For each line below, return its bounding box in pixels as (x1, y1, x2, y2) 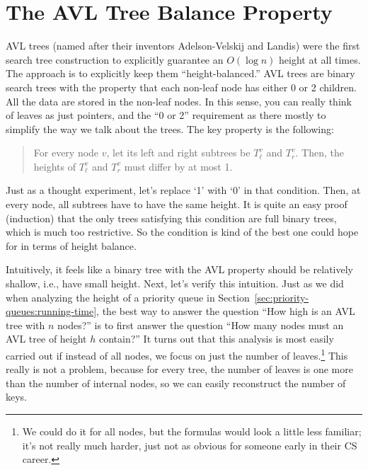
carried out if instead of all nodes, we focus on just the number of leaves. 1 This (6, 346, 348, 362)
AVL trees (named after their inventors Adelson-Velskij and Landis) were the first (6, 38, 360, 53)
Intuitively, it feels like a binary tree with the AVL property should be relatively (6, 262, 353, 277)
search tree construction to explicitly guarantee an (6, 52, 224, 67)
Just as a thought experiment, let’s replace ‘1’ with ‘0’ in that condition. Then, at (6, 183, 361, 197)
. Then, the (295, 145, 344, 160)
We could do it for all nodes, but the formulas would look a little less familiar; (22, 424, 362, 439)
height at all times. (279, 52, 361, 67)
